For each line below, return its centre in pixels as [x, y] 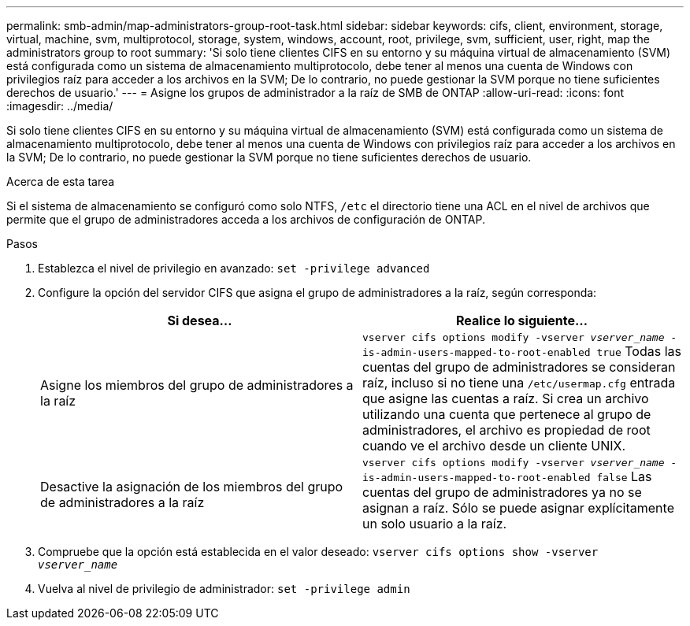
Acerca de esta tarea [61, 182]
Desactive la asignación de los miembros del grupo [192, 486]
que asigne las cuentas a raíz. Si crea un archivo [506, 398]
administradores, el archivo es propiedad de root [506, 430]
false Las [624, 476]
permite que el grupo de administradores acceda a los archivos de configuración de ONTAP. [246, 219]
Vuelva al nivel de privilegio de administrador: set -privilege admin [224, 589]
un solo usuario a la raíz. [435, 524]
